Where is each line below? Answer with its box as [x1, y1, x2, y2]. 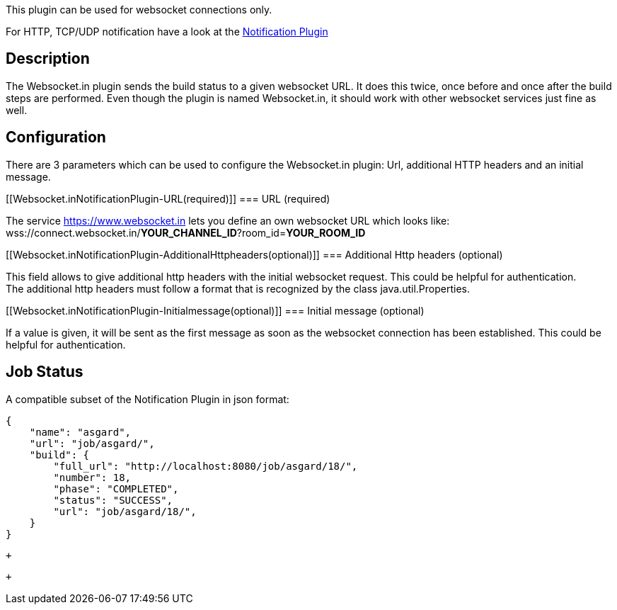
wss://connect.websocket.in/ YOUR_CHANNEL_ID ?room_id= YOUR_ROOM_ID [6, 226, 366, 239]
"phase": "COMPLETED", [53, 482, 179, 495]
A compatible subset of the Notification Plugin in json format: [6, 392, 289, 405]
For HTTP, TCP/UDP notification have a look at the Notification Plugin [6, 26, 328, 38]
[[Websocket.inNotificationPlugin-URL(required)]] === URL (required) [6, 192, 330, 205]
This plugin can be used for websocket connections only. [6, 4, 272, 16]
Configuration [6, 128, 106, 147]
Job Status [6, 363, 83, 381]
